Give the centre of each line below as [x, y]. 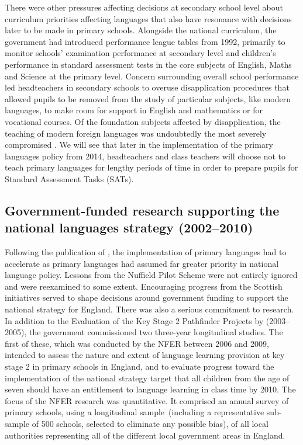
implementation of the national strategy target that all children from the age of [147, 378]
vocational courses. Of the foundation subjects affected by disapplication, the [143, 121]
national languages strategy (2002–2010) [129, 227]
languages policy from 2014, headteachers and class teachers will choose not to [145, 156]
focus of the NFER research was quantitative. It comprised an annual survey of [147, 400]
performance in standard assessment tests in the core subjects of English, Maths [148, 64]
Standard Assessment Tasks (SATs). [69, 178]
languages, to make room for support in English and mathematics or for [134, 110]
